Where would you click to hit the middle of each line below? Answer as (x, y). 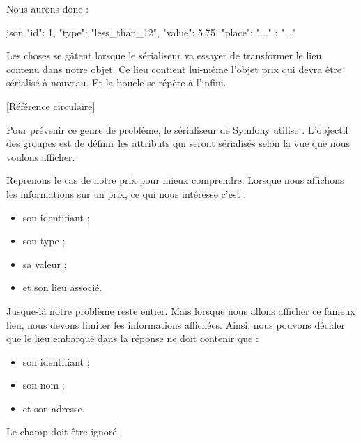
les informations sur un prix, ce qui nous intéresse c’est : (126, 193)
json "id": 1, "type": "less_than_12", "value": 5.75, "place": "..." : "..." (152, 32)
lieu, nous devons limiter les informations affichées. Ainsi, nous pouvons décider (176, 324)
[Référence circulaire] (51, 106)
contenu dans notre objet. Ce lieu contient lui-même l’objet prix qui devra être (174, 69)
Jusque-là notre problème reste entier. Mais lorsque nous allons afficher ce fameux (181, 310)
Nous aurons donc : (48, 8)
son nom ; (44, 385)
